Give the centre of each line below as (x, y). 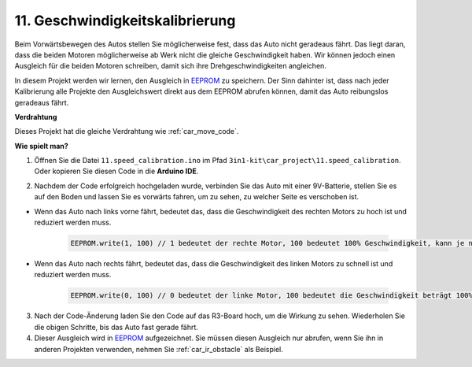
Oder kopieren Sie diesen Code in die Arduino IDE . (116, 171)
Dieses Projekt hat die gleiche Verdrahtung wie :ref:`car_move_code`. (127, 132)
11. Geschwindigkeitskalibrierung (125, 20)
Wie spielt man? (41, 146)
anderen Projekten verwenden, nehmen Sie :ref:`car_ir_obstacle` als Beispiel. (159, 349)
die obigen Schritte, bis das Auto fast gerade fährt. (116, 327)
